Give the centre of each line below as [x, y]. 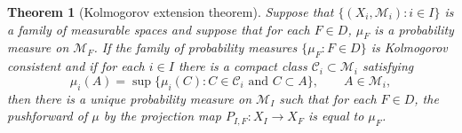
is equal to [336, 116]
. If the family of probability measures [195, 47]
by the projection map [162, 116]
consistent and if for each [76, 66]
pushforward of [48, 116]
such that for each [328, 98]
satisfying [388, 66]
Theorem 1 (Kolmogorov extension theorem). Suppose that [171, 12]
